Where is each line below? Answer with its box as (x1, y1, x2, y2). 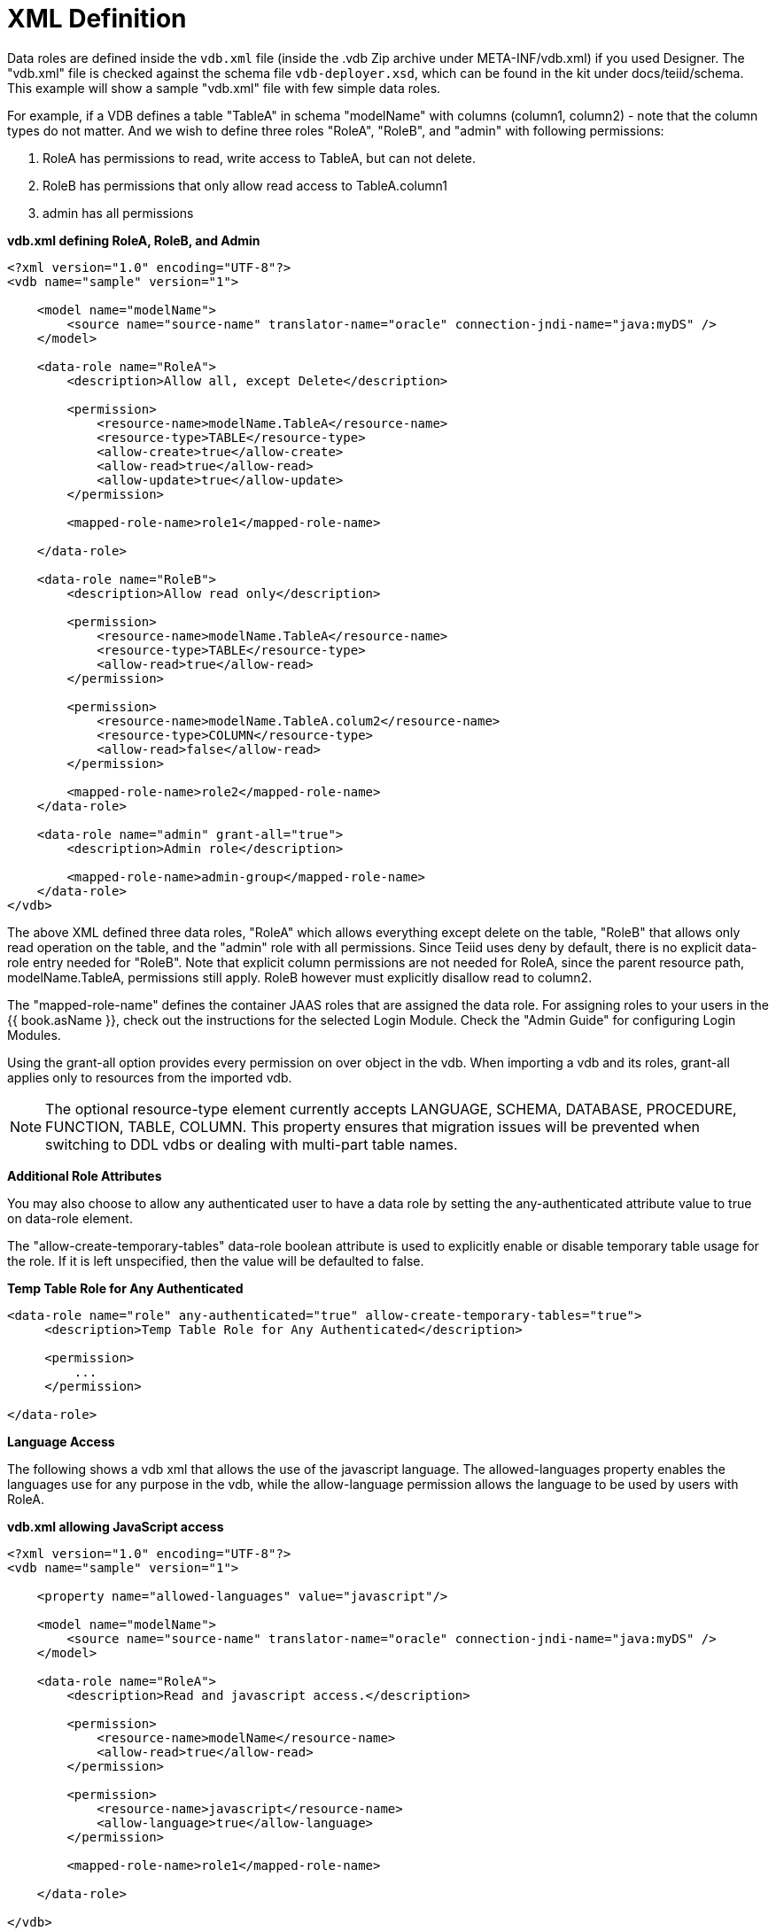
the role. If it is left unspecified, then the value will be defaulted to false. (7, 1252, 424, 1268)
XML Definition (7, 4, 187, 34)
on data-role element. (7, 1210, 133, 1226)
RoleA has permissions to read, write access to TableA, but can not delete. (43, 150, 477, 166)
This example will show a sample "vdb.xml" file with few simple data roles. (7, 80, 441, 96)
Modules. (7, 1027, 61, 1043)
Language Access (7, 1433, 115, 1449)
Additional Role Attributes (7, 1167, 162, 1183)
